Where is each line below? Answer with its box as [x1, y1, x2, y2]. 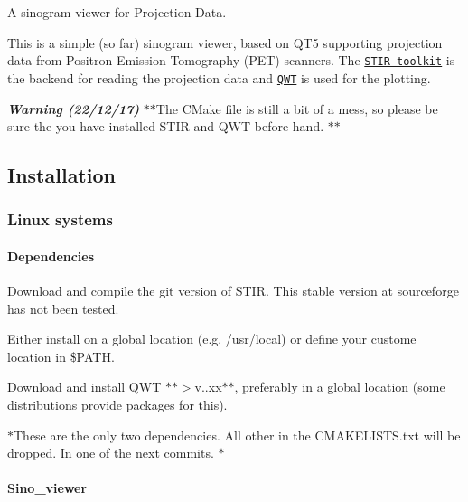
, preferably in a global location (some [234, 377, 445, 396]
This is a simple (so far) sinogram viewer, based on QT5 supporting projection [7, 33, 443, 52]
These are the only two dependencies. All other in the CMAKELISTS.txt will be [14, 425, 461, 444]
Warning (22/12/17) [7, 99, 140, 118]
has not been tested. [7, 298, 119, 317]
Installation [7, 161, 116, 189]
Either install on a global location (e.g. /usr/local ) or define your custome [7, 329, 417, 348]
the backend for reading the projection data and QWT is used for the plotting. [7, 68, 431, 87]
